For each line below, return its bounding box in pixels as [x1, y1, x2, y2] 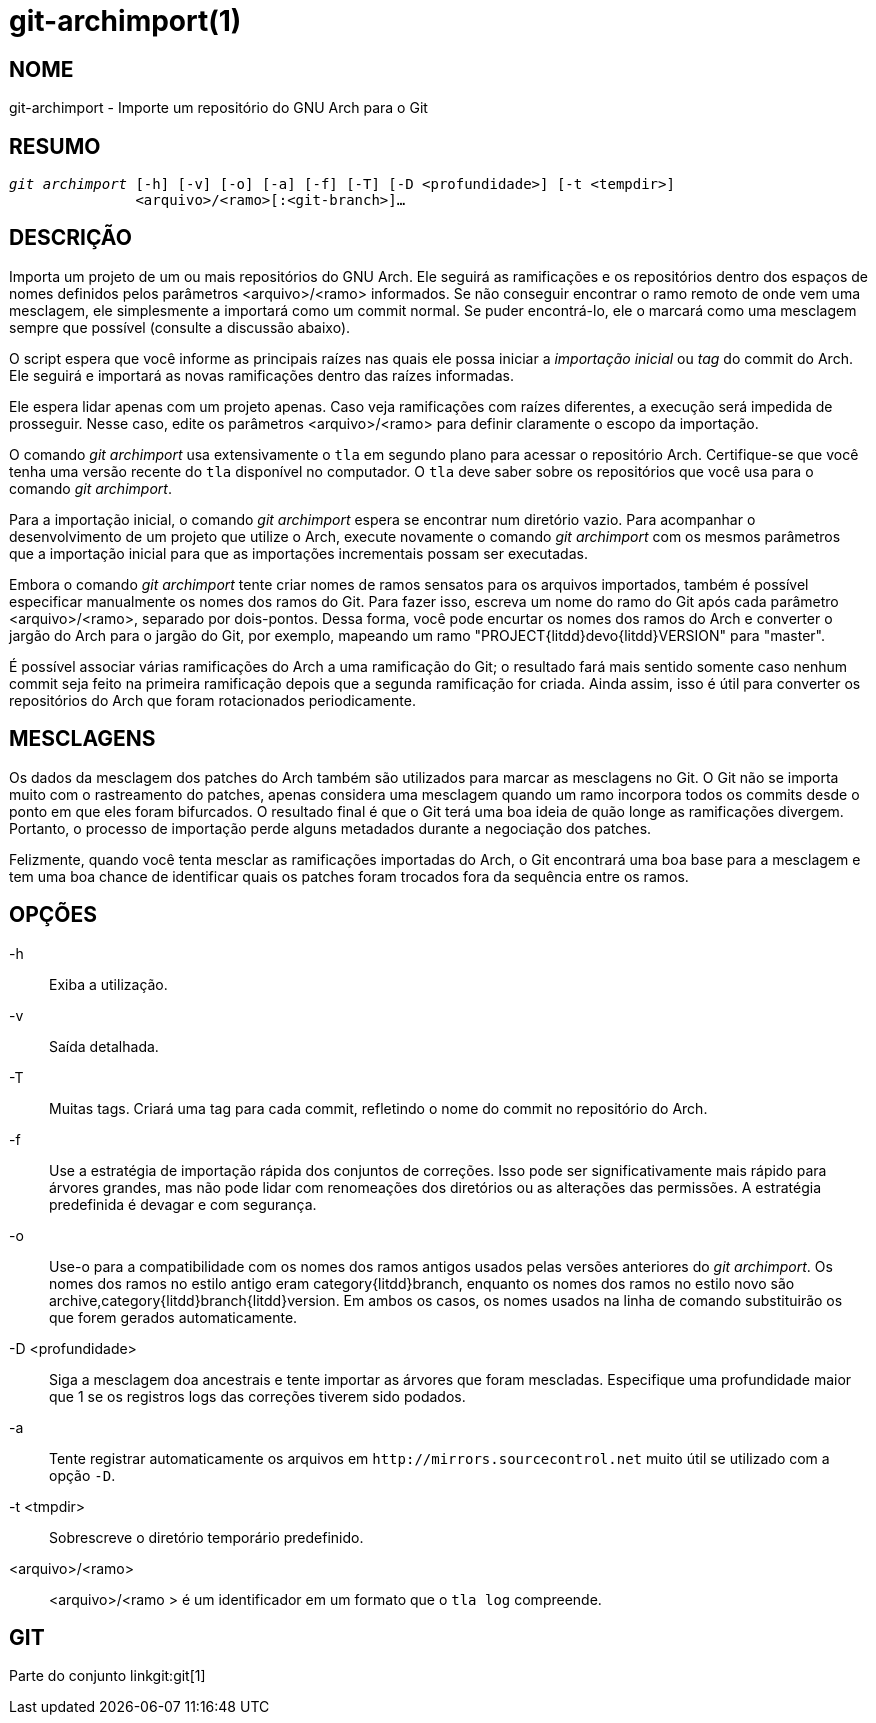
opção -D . [49, 1466, 116, 1484]
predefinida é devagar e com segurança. [49, 1195, 317, 1213]
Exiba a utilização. [49, 975, 168, 993]
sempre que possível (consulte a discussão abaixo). [9, 318, 351, 336]
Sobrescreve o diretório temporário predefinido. [49, 1528, 364, 1546]
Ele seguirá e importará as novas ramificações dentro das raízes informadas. [9, 366, 514, 384]
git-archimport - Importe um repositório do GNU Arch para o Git [9, 99, 428, 117]
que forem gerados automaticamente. [49, 1308, 298, 1326]
